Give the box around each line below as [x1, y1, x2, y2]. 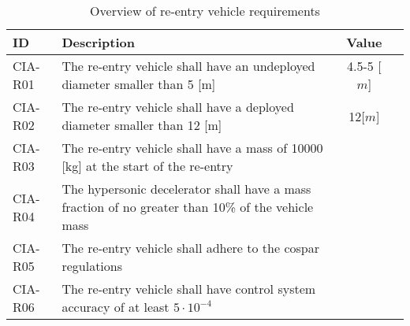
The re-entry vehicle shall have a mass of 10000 [61, 139, 323, 157]
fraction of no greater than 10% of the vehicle [61, 198, 314, 216]
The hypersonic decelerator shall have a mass [61, 180, 311, 198]
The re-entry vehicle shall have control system [61, 280, 316, 298]
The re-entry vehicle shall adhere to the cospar [61, 239, 319, 257]
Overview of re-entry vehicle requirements [90, 2, 320, 20]
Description [61, 33, 135, 51]
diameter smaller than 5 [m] [61, 75, 216, 93]
